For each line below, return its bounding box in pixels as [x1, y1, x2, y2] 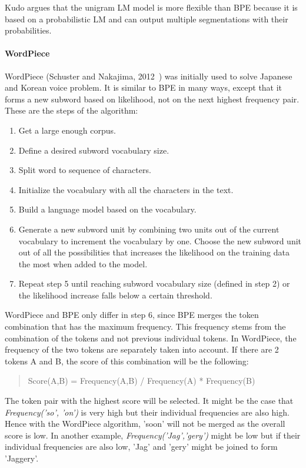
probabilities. [5, 24, 52, 36]
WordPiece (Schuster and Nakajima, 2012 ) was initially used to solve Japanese [5, 69, 292, 82]
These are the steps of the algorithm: [5, 104, 138, 117]
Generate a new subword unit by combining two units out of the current [18, 223, 280, 235]
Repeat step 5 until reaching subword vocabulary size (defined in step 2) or [18, 277, 290, 290]
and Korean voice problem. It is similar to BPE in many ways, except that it [5, 81, 282, 94]
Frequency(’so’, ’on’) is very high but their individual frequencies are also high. [5, 406, 290, 418]
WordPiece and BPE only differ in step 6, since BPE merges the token [5, 308, 259, 321]
